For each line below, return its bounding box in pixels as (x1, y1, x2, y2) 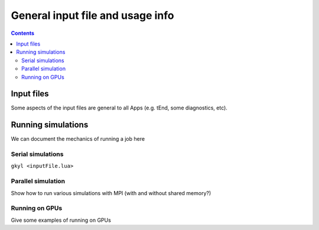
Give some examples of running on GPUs (11, 216, 112, 223)
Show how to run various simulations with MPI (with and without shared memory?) (11, 189, 211, 196)
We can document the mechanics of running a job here (11, 135, 145, 142)
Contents (11, 30, 35, 37)
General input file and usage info (11, 9, 174, 22)
